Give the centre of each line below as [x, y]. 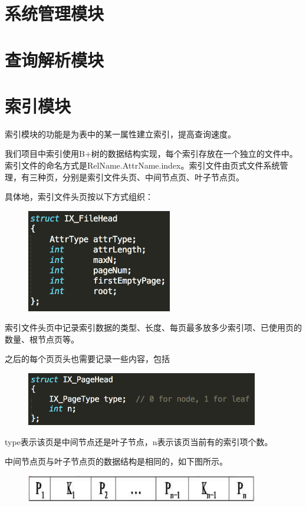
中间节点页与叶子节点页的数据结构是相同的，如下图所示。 [116, 461]
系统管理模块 [55, 13]
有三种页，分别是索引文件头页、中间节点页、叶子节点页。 [132, 177]
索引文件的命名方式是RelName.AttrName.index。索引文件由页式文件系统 [142, 165]
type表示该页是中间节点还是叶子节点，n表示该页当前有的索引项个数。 [139, 441]
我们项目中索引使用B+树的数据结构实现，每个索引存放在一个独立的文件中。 [151, 154]
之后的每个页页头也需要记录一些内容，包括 [87, 359]
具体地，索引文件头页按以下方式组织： [79, 197]
